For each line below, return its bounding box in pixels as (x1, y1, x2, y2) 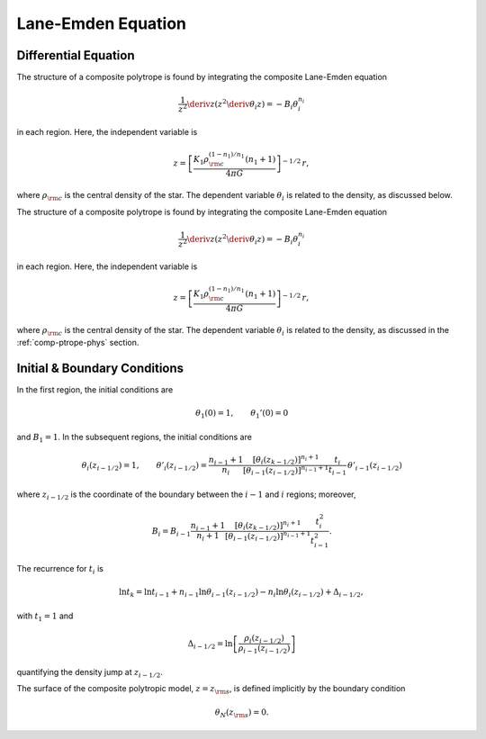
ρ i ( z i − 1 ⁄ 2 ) (244, 633, 285, 645)
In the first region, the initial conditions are (16, 384, 174, 395)
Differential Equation (16, 48, 135, 63)
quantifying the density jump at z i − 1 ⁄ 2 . (16, 666, 164, 680)
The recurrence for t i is (16, 563, 103, 576)
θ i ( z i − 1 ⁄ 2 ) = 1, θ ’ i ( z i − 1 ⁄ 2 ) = (81, 460, 208, 473)
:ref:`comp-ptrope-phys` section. (16, 338, 139, 348)
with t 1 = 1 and (16, 610, 74, 623)
